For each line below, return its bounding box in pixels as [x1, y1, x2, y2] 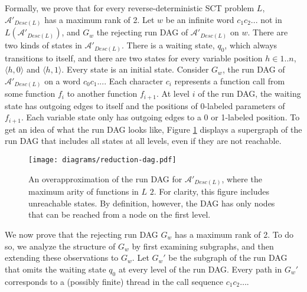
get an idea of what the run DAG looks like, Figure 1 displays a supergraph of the [5, 123, 302, 135]
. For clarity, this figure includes [153, 185, 270, 198]
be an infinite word [165, 13, 234, 25]
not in [260, 13, 282, 25]
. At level [156, 87, 190, 100]
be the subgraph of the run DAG [168, 251, 288, 264]
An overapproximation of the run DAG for [28, 172, 182, 185]
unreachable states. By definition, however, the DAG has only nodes [28, 196, 275, 209]
